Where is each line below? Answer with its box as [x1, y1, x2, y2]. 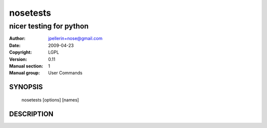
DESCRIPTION [9, 110, 54, 118]
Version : [9, 56, 27, 62]
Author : [9, 35, 26, 41]
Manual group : [9, 70, 40, 76]
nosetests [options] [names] [21, 96, 79, 103]
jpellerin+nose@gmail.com [48, 35, 103, 41]
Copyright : [9, 49, 32, 55]
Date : [9, 42, 21, 48]
